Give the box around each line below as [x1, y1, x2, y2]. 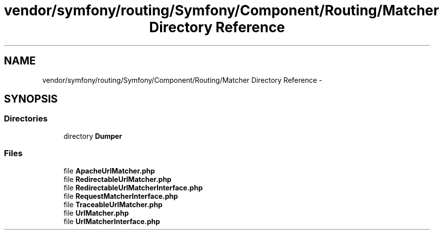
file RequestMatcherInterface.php [63, 191, 178, 200]
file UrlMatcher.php [63, 208, 129, 217]
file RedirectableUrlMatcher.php [63, 175, 171, 183]
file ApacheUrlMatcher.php [63, 166, 155, 175]
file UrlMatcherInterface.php [63, 217, 160, 226]
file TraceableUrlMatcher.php [63, 200, 163, 209]
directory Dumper [63, 131, 122, 140]
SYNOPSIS [4, 93, 58, 106]
